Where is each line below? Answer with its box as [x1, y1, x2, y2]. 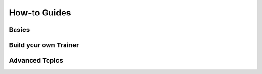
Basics [9, 26, 30, 34]
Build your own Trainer [9, 41, 79, 49]
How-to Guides [9, 7, 71, 18]
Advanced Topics [9, 57, 63, 65]
